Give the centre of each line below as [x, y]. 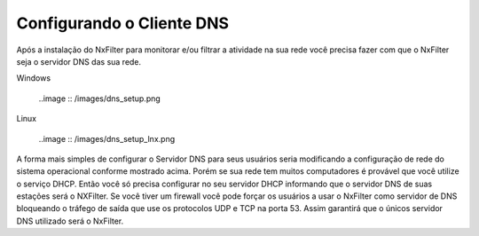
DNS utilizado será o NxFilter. [70, 221]
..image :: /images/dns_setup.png [100, 98]
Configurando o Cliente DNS [123, 23]
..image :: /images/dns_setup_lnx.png [107, 138]
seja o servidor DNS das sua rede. [79, 61]
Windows [34, 78]
